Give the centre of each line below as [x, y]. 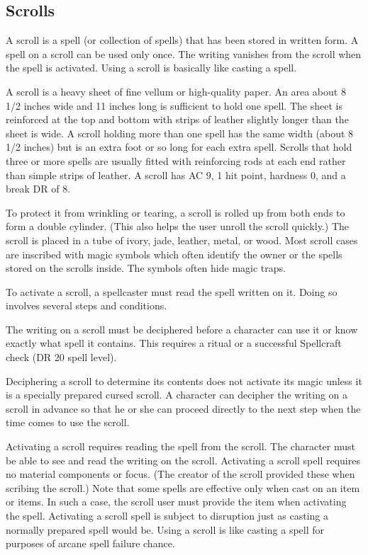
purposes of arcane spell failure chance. [90, 543]
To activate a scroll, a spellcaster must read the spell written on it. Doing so [172, 291]
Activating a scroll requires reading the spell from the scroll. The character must [180, 446]
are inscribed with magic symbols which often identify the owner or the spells [174, 254]
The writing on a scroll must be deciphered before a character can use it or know [182, 329]
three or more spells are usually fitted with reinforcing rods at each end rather [176, 160]
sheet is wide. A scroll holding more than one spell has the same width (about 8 [180, 133]
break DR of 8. [38, 189]
